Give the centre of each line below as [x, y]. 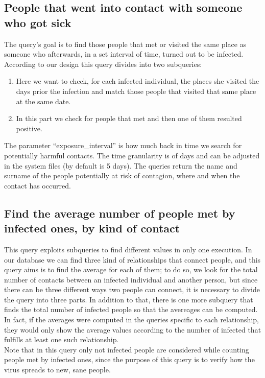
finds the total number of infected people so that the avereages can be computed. [131, 309]
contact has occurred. [38, 185]
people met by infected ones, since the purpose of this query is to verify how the [129, 359]
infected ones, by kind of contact [92, 228]
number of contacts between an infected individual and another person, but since [131, 279]
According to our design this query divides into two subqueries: [103, 64]
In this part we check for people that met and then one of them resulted [129, 118]
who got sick [38, 22]
